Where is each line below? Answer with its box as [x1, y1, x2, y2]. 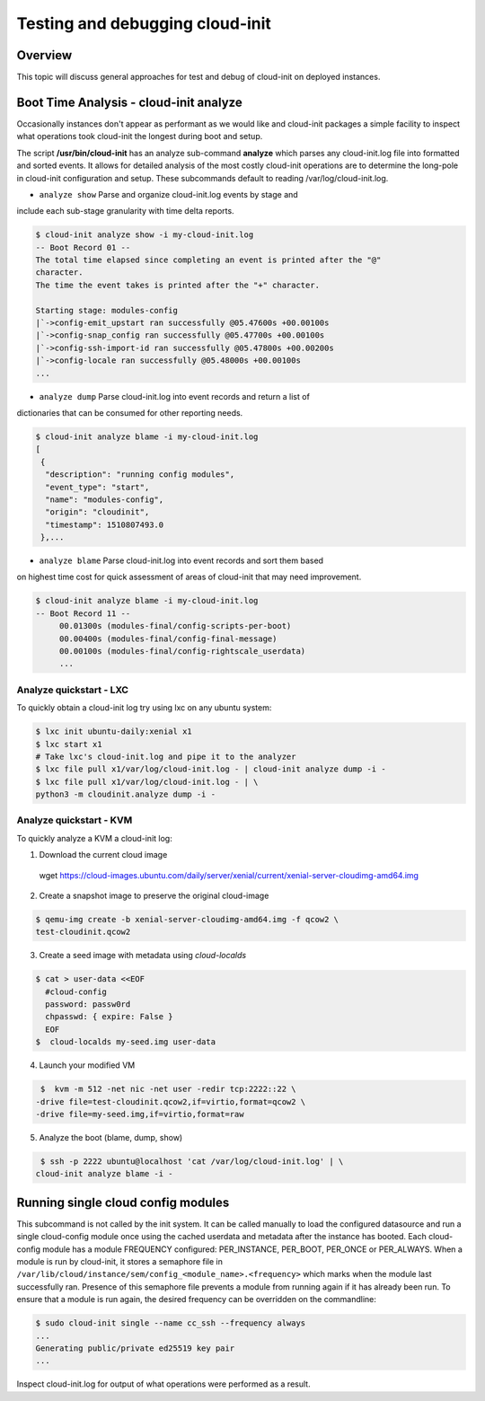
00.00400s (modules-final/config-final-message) [58, 633, 278, 644]
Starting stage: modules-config [35, 305, 179, 315]
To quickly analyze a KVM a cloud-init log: [16, 833, 172, 843]
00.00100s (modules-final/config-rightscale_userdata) [58, 647, 306, 656]
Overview [16, 48, 73, 63]
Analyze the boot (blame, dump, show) [39, 1132, 183, 1142]
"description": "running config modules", [45, 470, 235, 480]
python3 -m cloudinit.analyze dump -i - [35, 789, 216, 799]
